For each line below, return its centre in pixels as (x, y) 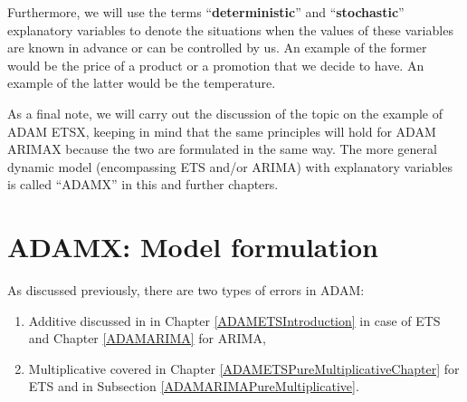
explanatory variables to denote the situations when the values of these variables (230, 29)
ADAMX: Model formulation (193, 247)
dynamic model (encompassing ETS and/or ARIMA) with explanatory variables (230, 166)
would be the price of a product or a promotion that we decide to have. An (216, 65)
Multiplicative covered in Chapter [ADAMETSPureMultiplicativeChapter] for (244, 368)
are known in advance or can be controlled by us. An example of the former (217, 48)
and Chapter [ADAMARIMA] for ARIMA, (147, 338)
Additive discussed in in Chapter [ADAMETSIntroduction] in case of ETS (234, 320)
